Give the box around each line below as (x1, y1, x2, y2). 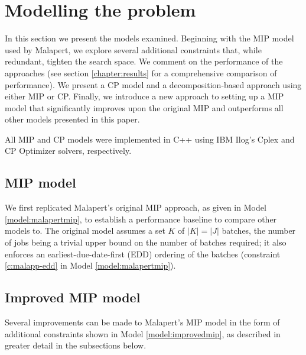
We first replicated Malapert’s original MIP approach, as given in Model (5, 201, 266, 214)
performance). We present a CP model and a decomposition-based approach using (5, 78, 302, 91)
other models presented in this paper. (5, 113, 140, 125)
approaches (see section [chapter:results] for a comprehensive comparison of (5, 66, 277, 79)
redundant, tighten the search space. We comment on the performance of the (5, 55, 283, 67)
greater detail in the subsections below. (5, 339, 147, 351)
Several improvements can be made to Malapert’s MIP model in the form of (5, 316, 280, 328)
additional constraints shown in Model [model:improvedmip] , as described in (5, 327, 281, 340)
